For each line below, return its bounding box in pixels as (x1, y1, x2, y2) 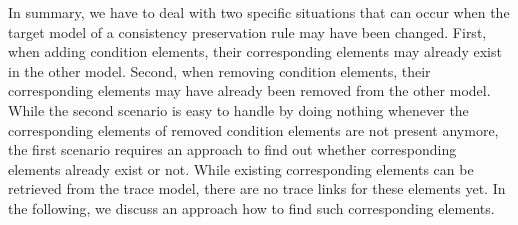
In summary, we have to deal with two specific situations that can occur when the (8, 2, 510, 22)
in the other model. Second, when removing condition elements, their (8, 60, 431, 81)
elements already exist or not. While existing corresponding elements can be (8, 158, 474, 179)
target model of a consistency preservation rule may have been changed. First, (8, 21, 487, 42)
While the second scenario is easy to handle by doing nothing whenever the (8, 99, 469, 120)
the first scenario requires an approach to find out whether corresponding (8, 139, 457, 160)
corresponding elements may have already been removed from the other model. (8, 80, 491, 101)
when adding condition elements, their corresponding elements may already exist (8, 41, 502, 62)
